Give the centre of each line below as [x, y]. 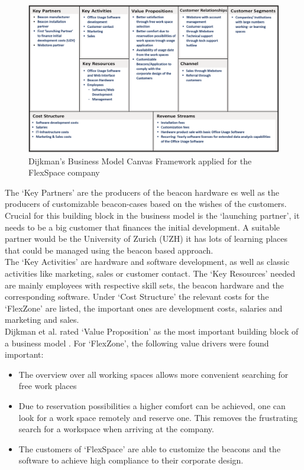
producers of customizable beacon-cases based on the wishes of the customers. [146, 204]
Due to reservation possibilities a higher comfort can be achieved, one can [152, 405]
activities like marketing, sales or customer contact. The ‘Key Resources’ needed [150, 273]
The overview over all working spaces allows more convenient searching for [153, 374]
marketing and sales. [42, 320]
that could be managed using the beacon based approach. [109, 250]
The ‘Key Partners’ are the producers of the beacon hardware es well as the [142, 192]
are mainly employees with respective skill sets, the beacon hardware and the [144, 285]
